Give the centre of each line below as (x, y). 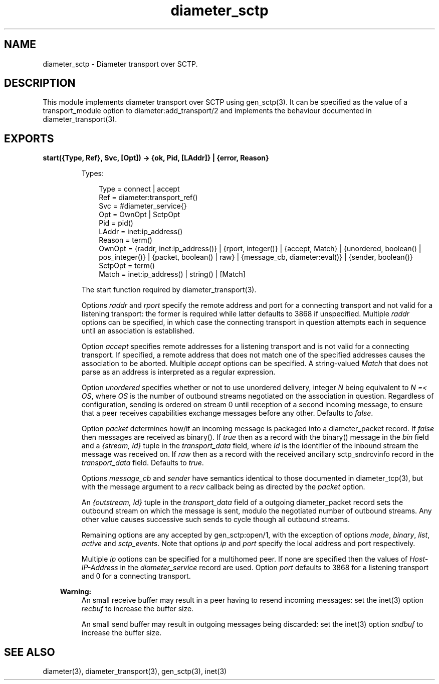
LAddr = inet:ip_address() (141, 232)
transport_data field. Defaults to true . (143, 463)
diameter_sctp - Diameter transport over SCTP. (120, 64)
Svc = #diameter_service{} (143, 206)
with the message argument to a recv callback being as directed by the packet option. (223, 487)
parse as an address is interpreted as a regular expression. (178, 372)
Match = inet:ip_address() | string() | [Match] (172, 274)
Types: (92, 174)
